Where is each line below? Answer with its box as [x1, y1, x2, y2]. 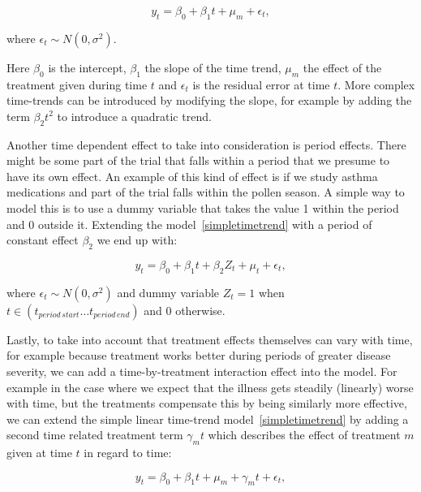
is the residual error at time [192, 76, 330, 93]
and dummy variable [117, 283, 220, 300]
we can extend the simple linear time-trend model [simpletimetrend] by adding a [6, 410, 409, 427]
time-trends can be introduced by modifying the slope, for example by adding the [6, 92, 412, 109]
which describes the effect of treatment [208, 426, 401, 443]
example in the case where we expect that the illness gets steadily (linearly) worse [6, 378, 414, 395]
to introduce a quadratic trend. [57, 107, 212, 124]
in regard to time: [84, 444, 172, 461]
